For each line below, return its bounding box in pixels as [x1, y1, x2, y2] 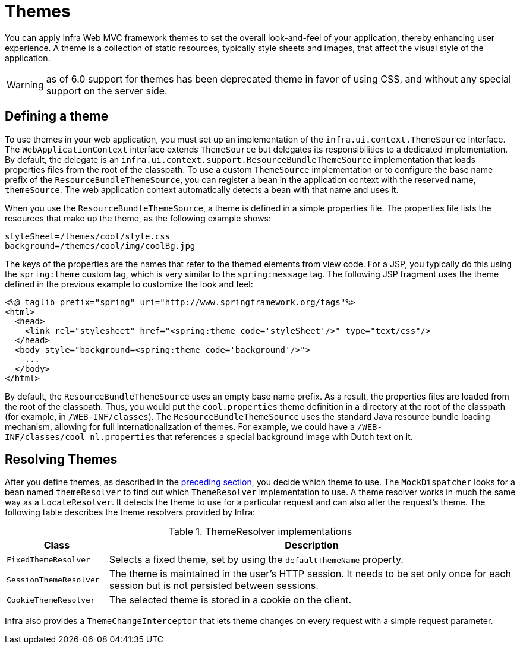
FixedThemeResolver [7, 555, 90, 564]
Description [285, 539, 339, 552]
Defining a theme [5, 109, 109, 124]
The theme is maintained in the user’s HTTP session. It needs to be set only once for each [109, 568, 511, 580]
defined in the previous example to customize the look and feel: [5, 278, 253, 289]
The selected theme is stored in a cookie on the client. [109, 594, 352, 606]
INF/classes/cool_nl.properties [5, 432, 155, 442]
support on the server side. [46, 84, 168, 97]
